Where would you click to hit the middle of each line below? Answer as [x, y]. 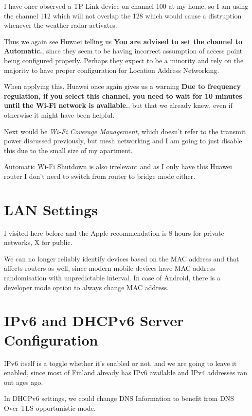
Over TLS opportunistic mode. [50, 407]
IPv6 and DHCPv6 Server [94, 321]
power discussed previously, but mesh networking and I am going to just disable [123, 141]
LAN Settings [51, 209]
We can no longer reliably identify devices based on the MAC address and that [122, 258]
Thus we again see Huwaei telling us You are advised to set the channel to [123, 41]
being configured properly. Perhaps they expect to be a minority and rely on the [124, 60]
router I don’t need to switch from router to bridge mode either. [100, 176]
